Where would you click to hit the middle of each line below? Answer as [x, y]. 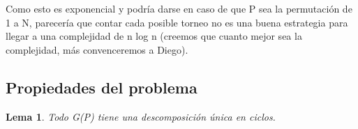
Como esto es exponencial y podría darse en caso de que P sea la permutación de [179, 8]
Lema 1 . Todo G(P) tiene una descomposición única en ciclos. [141, 116]
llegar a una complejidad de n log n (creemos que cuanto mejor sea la [154, 36]
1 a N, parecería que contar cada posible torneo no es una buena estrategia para [177, 22]
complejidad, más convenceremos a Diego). [97, 49]
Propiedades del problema [102, 87]
